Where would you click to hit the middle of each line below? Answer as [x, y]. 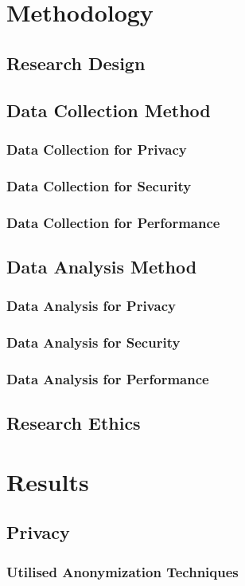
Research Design [76, 63]
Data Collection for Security [99, 185]
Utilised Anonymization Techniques [122, 571]
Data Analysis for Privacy [91, 306]
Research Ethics [74, 423]
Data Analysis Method [102, 266]
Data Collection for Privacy [97, 149]
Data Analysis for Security [93, 342]
